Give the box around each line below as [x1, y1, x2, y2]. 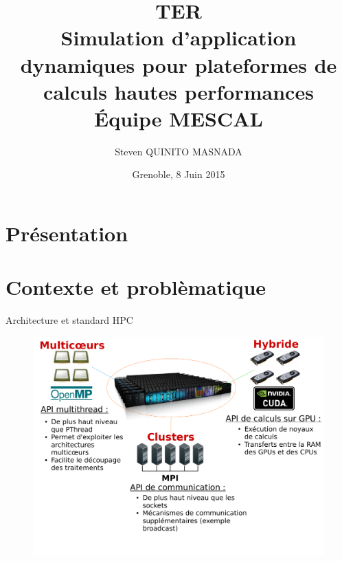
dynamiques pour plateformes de [20, 50, 337, 78]
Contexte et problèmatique [5, 273, 266, 301]
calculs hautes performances [43, 77, 314, 105]
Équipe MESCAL [94, 104, 263, 132]
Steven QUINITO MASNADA [115, 144, 242, 158]
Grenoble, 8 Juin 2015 [132, 167, 225, 181]
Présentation [5, 219, 128, 247]
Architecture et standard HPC [5, 313, 133, 327]
